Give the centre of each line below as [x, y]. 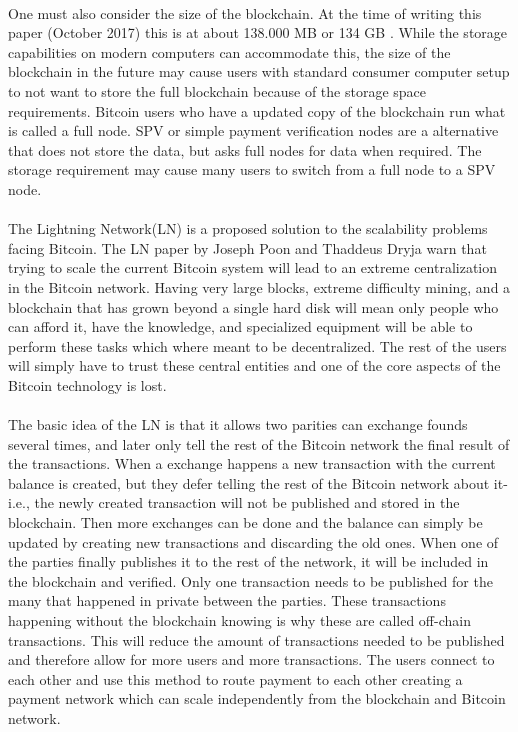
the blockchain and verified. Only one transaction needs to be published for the [250, 580]
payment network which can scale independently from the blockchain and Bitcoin [257, 698]
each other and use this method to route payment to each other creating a [235, 678]
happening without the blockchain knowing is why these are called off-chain [239, 620]
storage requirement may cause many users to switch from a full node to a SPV [252, 169]
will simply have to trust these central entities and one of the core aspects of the [254, 365]
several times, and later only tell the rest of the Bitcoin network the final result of [259, 443]
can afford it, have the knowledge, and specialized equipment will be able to [240, 326]
